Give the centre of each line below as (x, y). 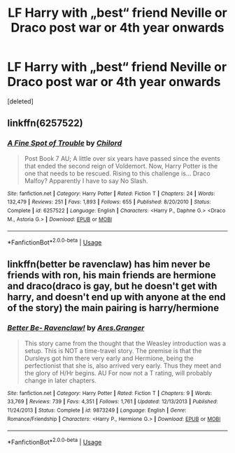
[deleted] (20, 101)
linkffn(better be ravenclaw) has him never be (109, 265)
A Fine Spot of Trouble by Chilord (65, 143)
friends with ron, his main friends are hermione (112, 275)
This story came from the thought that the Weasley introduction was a (125, 343)
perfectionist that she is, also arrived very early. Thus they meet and (123, 366)
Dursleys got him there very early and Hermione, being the (109, 358)
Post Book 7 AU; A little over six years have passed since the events (122, 158)
